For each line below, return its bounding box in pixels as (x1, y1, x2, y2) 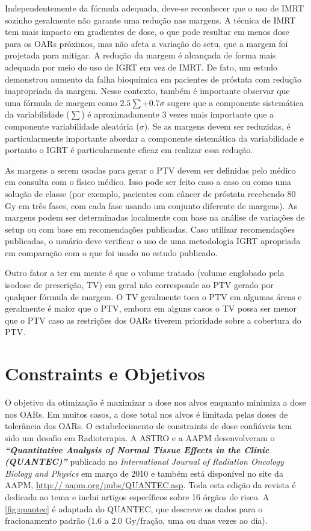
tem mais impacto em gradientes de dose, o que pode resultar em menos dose (5, 25, 289, 38)
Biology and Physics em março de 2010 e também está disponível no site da (5, 467, 283, 479)
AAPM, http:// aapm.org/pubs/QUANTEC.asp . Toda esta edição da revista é (5, 479, 296, 491)
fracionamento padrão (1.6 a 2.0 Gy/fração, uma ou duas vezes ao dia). (5, 514, 268, 527)
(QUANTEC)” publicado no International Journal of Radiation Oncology (5, 455, 284, 468)
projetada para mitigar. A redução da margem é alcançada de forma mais (5, 49, 276, 61)
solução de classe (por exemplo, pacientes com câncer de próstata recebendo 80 (5, 187, 296, 200)
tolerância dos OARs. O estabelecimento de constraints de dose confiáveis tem (5, 419, 292, 432)
